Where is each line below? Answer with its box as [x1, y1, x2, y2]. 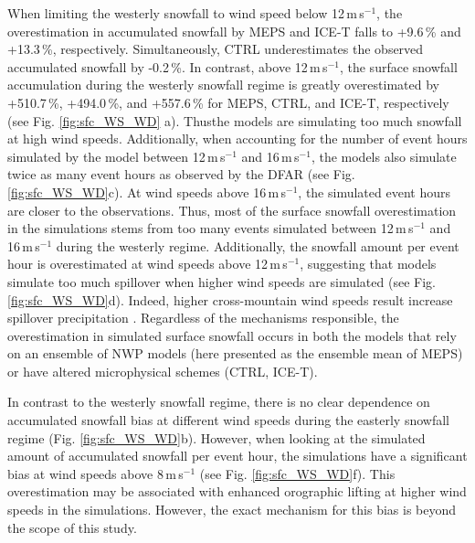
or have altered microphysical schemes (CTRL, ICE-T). [7, 361, 318, 380]
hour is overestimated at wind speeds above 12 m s [7, 254, 288, 273]
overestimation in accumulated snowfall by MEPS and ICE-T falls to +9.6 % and [7, 21, 461, 40]
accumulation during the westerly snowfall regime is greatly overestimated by [7, 75, 439, 94]
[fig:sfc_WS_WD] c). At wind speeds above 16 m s [7, 182, 287, 201]
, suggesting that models [300, 254, 437, 273]
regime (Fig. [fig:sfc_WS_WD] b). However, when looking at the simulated [7, 428, 426, 447]
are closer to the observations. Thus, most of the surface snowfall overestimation [7, 200, 457, 219]
